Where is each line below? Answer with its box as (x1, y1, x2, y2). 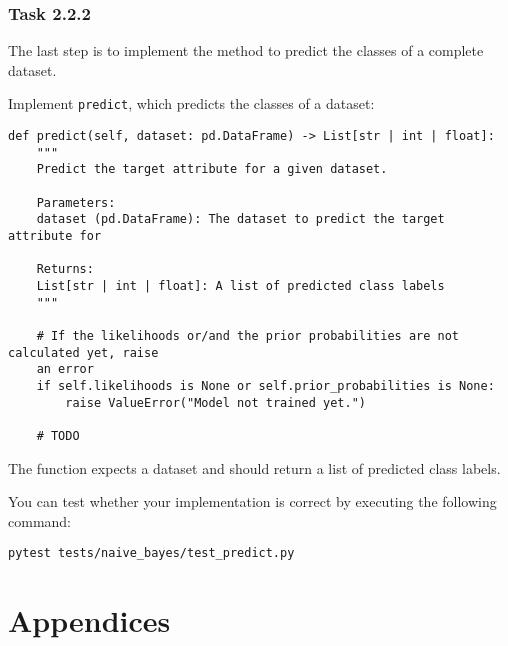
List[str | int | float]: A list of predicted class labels (36, 278, 445, 293)
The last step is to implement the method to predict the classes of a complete (8, 40, 484, 61)
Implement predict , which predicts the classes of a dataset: (8, 93, 375, 114)
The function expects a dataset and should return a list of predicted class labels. (8, 457, 501, 478)
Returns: (36, 262, 94, 277)
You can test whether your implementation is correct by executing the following (8, 491, 497, 512)
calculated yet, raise (8, 345, 159, 360)
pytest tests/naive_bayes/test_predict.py (8, 546, 295, 561)
